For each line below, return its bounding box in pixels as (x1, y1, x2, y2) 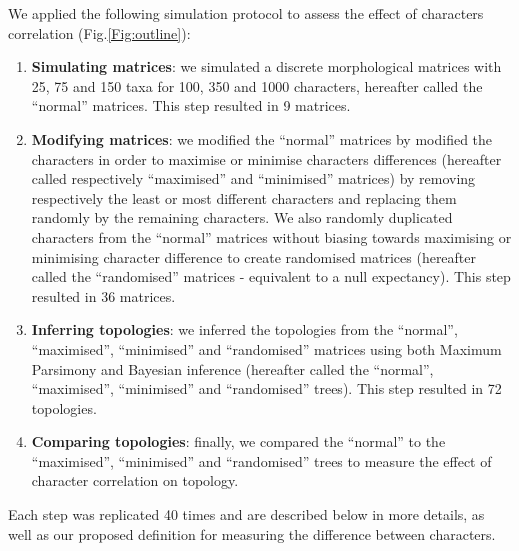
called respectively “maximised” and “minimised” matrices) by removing (31, 168, 476, 189)
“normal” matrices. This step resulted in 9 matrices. (31, 95, 351, 116)
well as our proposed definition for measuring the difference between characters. (8, 523, 496, 544)
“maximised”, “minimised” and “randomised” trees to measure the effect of (31, 450, 492, 471)
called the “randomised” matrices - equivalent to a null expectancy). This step (31, 266, 511, 287)
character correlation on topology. (31, 470, 239, 491)
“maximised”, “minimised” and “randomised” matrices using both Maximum (31, 338, 502, 359)
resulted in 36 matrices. (31, 285, 176, 306)
